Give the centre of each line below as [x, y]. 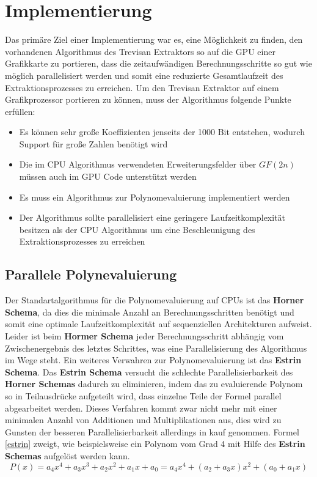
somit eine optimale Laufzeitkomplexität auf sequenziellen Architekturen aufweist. [158, 324]
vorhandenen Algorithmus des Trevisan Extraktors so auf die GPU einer [140, 51]
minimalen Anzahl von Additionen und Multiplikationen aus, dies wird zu [143, 420]
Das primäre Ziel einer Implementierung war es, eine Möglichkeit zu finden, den [154, 39]
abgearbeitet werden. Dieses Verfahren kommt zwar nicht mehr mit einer [141, 408]
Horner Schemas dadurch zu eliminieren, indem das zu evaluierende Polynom [154, 384]
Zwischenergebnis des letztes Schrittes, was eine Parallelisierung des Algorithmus [156, 348]
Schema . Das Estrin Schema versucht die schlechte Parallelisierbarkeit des [149, 372]
